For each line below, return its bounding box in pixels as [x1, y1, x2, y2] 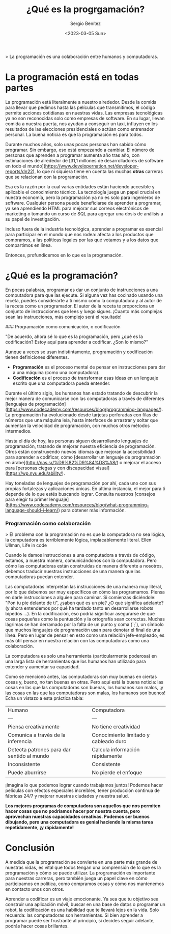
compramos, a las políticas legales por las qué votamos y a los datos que [5, 237, 159, 243]
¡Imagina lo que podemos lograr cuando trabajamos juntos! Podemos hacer [5, 782, 163, 788]
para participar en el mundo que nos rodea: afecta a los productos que [5, 231, 154, 237]
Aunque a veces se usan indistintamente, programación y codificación [5, 349, 153, 355]
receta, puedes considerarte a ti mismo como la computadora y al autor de [5, 297, 162, 303]
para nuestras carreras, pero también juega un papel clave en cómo [5, 875, 148, 882]
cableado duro [91, 738, 127, 745]
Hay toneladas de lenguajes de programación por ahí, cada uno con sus [5, 480, 156, 486]
